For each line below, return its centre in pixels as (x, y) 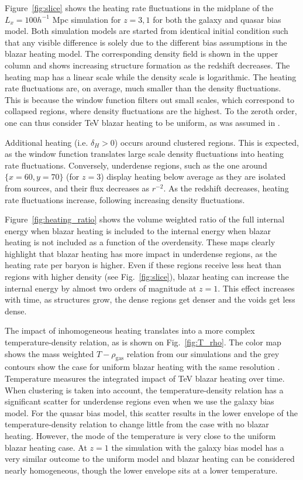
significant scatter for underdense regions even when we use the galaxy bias (140, 401)
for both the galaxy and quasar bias (217, 19)
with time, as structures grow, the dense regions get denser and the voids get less (150, 299)
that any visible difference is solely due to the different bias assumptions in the (146, 42)
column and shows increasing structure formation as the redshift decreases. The (147, 65)
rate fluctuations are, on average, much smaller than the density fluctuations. (143, 88)
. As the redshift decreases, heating (226, 188)
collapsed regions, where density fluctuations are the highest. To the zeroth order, (151, 111)
